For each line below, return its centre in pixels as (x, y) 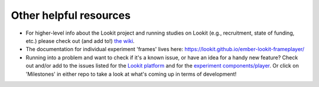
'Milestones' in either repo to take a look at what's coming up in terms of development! (131, 74)
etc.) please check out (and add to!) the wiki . (80, 41)
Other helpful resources (71, 15)
